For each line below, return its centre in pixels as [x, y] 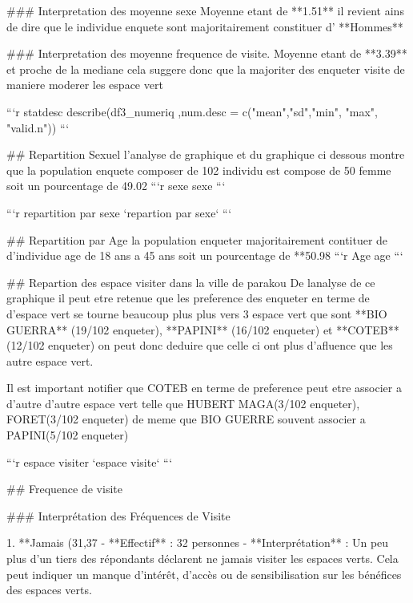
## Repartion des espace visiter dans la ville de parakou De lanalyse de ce [191, 282]
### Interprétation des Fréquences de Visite [118, 515]
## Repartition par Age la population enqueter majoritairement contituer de [197, 239]
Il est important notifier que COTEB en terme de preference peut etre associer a [204, 388]
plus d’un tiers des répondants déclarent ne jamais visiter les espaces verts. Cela [202, 558]
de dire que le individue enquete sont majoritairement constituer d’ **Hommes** [205, 26]
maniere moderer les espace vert [85, 85]
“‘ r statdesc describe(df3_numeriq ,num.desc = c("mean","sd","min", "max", [192, 111]
